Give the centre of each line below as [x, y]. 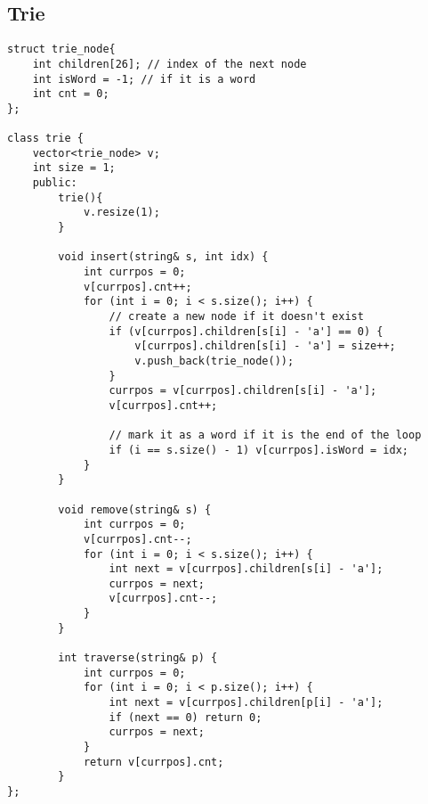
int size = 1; [74, 168]
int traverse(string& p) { [138, 658]
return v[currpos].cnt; [153, 762]
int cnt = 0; [71, 94]
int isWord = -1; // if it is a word [144, 79]
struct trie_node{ [61, 49]
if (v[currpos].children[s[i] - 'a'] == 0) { [246, 331]
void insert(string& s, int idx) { [163, 257]
